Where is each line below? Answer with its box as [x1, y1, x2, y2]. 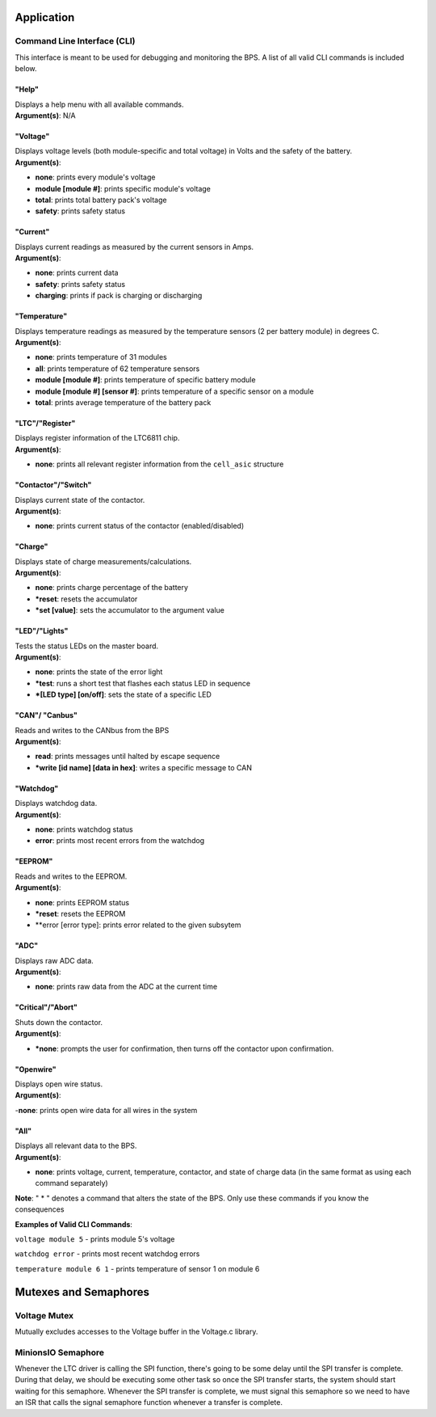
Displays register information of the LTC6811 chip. [15, 433, 180, 443]
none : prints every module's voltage [35, 172, 156, 182]
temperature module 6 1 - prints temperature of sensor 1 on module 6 [15, 1263, 260, 1273]
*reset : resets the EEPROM [35, 909, 126, 918]
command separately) [35, 1179, 108, 1188]
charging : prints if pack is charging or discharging [35, 291, 203, 301]
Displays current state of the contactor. [15, 495, 145, 504]
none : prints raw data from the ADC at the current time [35, 982, 218, 992]
